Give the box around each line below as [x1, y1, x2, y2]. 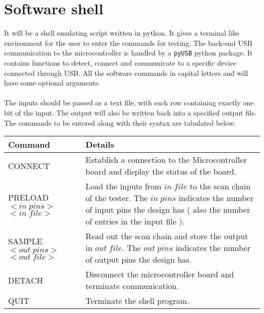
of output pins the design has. [85, 253, 192, 266]
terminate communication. [85, 280, 179, 292]
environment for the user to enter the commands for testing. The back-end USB [4, 37, 253, 48]
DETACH [8, 274, 43, 286]
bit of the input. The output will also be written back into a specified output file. [4, 107, 257, 118]
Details [85, 138, 114, 151]
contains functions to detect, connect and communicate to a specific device [4, 57, 237, 68]
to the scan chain [189, 180, 251, 192]
